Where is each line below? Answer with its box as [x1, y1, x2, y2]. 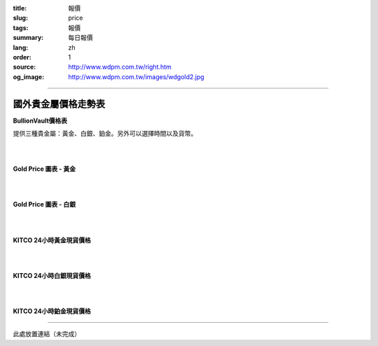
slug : [13, 14, 28, 22]
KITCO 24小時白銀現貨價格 [13, 271, 91, 279]
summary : [13, 34, 44, 42]
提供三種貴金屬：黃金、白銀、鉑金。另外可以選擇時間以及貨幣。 [13, 130, 197, 138]
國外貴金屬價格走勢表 [13, 98, 105, 110]
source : [13, 63, 36, 71]
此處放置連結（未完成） [13, 330, 80, 338]
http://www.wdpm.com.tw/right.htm [68, 63, 171, 71]
